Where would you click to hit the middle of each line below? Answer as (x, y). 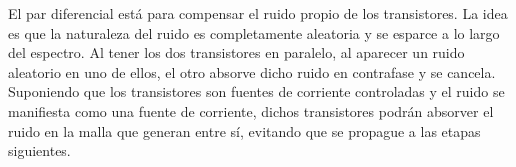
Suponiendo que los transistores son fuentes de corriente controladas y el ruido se (256, 91)
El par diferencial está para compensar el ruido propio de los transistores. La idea (258, 13)
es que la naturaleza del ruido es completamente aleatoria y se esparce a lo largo (254, 32)
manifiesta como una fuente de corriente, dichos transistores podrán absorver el (251, 110)
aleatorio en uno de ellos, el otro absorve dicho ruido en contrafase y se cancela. (252, 71)
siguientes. (39, 150)
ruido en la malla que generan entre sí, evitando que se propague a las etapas (244, 130)
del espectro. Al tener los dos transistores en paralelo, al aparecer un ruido (236, 52)
